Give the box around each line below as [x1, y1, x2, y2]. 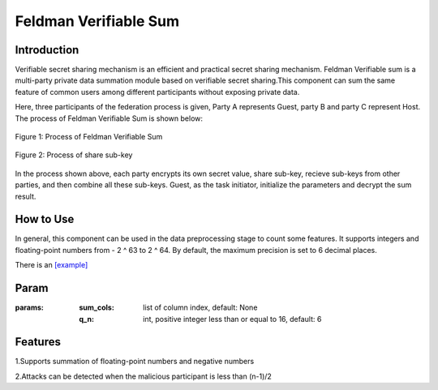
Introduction [15, 43, 79, 57]
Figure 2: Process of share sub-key [15, 150, 133, 160]
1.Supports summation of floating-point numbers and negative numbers [15, 357, 255, 366]
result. [15, 191, 36, 201]
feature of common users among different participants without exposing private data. [15, 87, 300, 96]
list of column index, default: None [143, 302, 258, 312]
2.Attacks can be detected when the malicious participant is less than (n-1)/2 [15, 371, 272, 381]
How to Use [15, 212, 75, 226]
